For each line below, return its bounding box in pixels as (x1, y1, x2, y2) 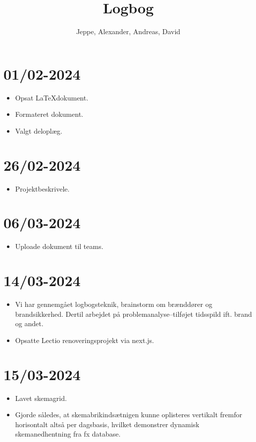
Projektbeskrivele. (15, 183, 70, 194)
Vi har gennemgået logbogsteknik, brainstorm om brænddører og (15, 299, 212, 309)
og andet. (15, 318, 44, 329)
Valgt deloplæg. (15, 125, 62, 136)
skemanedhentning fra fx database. (15, 429, 121, 439)
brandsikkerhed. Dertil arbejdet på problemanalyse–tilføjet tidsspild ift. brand (15, 308, 252, 319)
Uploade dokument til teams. (15, 241, 103, 251)
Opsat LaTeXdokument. (15, 92, 89, 102)
